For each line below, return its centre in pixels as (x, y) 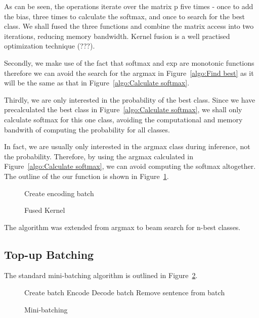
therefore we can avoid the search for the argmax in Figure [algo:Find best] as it (129, 73)
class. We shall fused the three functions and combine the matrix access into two (129, 26)
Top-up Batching (49, 254)
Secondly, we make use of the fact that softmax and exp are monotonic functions (129, 62)
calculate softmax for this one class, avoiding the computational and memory (123, 119)
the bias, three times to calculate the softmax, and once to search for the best (125, 16)
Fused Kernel (45, 210)
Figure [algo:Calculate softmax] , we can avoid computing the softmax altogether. (130, 166)
